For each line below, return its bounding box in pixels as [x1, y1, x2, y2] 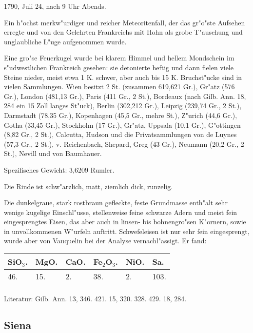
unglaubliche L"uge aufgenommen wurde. [4, 36, 127, 46]
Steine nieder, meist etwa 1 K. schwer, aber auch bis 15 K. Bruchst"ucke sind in [4, 72, 242, 82]
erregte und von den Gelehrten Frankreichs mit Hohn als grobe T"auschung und [4, 27, 243, 37]
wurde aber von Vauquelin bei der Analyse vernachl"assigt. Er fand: [4, 235, 207, 246]
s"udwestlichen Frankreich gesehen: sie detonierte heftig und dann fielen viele [4, 62, 234, 72]
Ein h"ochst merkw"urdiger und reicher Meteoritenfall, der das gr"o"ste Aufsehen [4, 17, 245, 27]
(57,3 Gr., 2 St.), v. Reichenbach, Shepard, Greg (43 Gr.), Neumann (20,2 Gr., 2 [4, 138, 244, 149]
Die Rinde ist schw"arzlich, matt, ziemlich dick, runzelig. [4, 181, 173, 191]
